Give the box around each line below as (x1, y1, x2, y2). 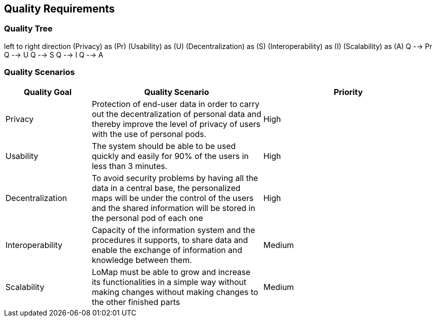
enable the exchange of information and (92, 244, 242, 255)
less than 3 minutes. (92, 160, 168, 171)
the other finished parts (92, 296, 180, 307)
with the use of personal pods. (92, 128, 207, 139)
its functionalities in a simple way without (92, 276, 246, 287)
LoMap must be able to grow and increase (92, 266, 251, 277)
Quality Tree (4, 23, 53, 34)
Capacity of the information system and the (92, 224, 255, 235)
